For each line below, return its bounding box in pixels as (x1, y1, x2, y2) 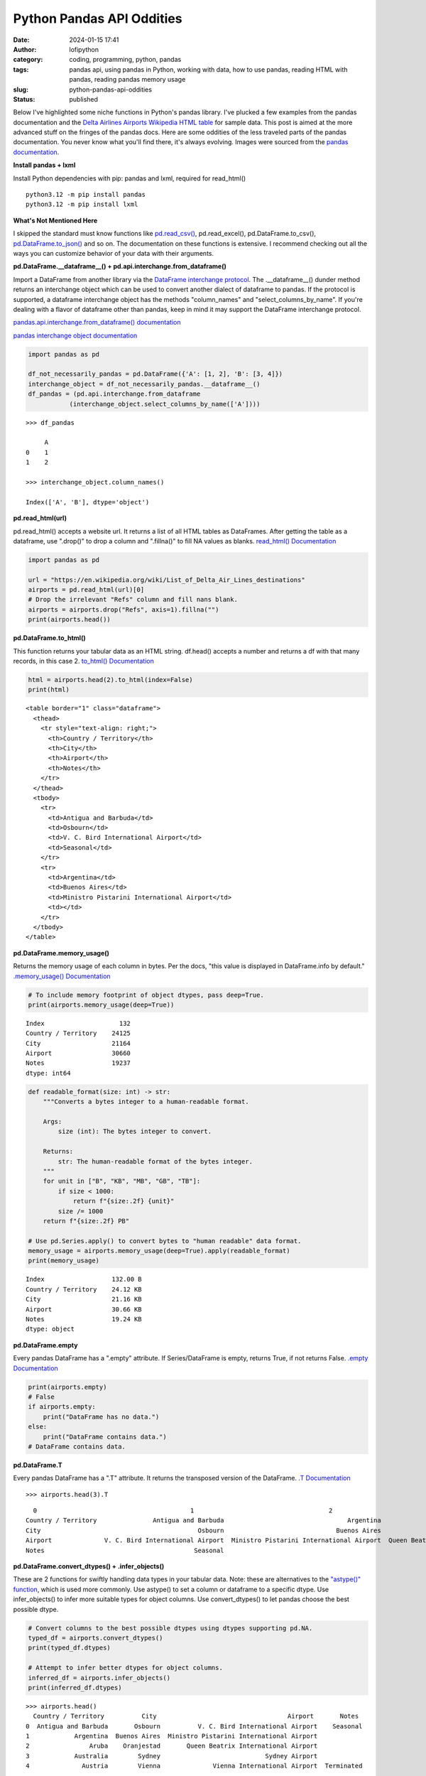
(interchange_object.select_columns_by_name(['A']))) (69, 400, 261, 408)
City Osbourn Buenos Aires (26, 1526, 381, 1534)
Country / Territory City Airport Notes (33, 1712, 359, 1721)
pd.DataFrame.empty (13, 1341, 78, 1349)
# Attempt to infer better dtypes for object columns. (28, 1664, 223, 1672)
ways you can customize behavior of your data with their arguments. (13, 249, 214, 257)
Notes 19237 (26, 1059, 131, 1067)
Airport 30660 (26, 1049, 131, 1058)
